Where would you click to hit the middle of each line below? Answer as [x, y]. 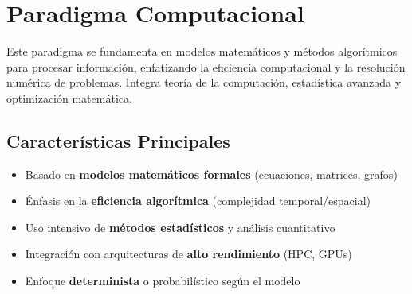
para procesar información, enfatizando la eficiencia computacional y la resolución [206, 66]
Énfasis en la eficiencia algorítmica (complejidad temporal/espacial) [198, 201]
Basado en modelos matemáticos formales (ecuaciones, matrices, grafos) [211, 174]
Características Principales [118, 140]
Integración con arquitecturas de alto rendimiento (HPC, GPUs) [188, 254]
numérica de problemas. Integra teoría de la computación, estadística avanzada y [204, 82]
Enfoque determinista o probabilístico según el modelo [163, 281]
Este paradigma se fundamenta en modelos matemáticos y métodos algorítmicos [202, 51]
